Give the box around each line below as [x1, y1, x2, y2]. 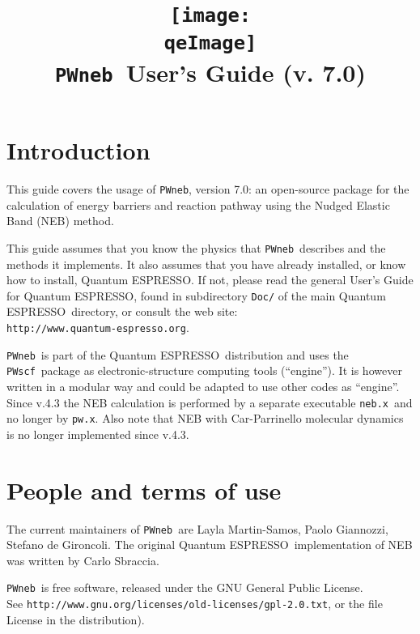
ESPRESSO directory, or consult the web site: [6, 303, 238, 320]
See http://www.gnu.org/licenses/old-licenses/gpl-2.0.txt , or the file [6, 595, 383, 612]
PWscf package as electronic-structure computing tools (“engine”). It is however [6, 362, 402, 379]
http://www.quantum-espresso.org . [6, 319, 189, 335]
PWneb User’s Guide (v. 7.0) [55, 55, 366, 88]
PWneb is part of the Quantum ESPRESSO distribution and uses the [6, 346, 349, 363]
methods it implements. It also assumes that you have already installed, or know [6, 255, 406, 272]
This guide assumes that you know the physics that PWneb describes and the [6, 239, 386, 256]
